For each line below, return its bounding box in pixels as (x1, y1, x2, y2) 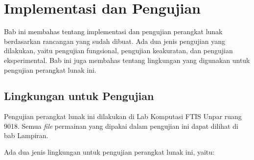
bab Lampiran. (4, 130, 48, 140)
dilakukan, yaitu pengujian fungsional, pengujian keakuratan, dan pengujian (4, 45, 233, 56)
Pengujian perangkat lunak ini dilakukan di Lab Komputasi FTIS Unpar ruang (4, 111, 242, 121)
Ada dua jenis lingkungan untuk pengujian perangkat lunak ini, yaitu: (4, 147, 214, 157)
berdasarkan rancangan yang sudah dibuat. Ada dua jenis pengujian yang (4, 36, 225, 46)
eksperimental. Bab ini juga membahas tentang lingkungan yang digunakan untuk (4, 55, 250, 65)
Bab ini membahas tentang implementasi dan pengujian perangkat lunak (4, 26, 223, 37)
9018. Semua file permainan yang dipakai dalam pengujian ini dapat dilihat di (4, 120, 238, 131)
